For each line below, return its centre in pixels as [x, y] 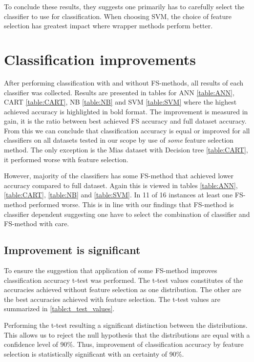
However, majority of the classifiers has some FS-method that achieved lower [119, 176]
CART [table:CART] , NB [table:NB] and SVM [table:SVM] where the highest [120, 102]
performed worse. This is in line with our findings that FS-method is [131, 204]
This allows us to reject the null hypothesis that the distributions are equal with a [127, 334]
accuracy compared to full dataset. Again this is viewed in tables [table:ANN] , [121, 185]
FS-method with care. [37, 224]
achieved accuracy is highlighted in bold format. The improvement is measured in [126, 111]
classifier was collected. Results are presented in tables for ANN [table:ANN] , [119, 92]
